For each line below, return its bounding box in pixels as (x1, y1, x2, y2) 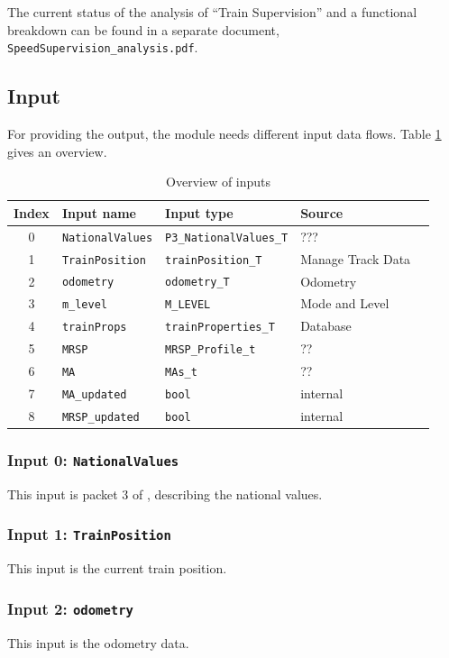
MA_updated (61, 388, 127, 402)
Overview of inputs (166, 172, 271, 191)
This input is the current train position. (7, 559, 227, 578)
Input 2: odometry (7, 597, 133, 619)
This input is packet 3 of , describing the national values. (7, 484, 323, 503)
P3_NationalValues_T (165, 231, 289, 244)
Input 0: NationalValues (7, 449, 179, 471)
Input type (165, 203, 234, 222)
